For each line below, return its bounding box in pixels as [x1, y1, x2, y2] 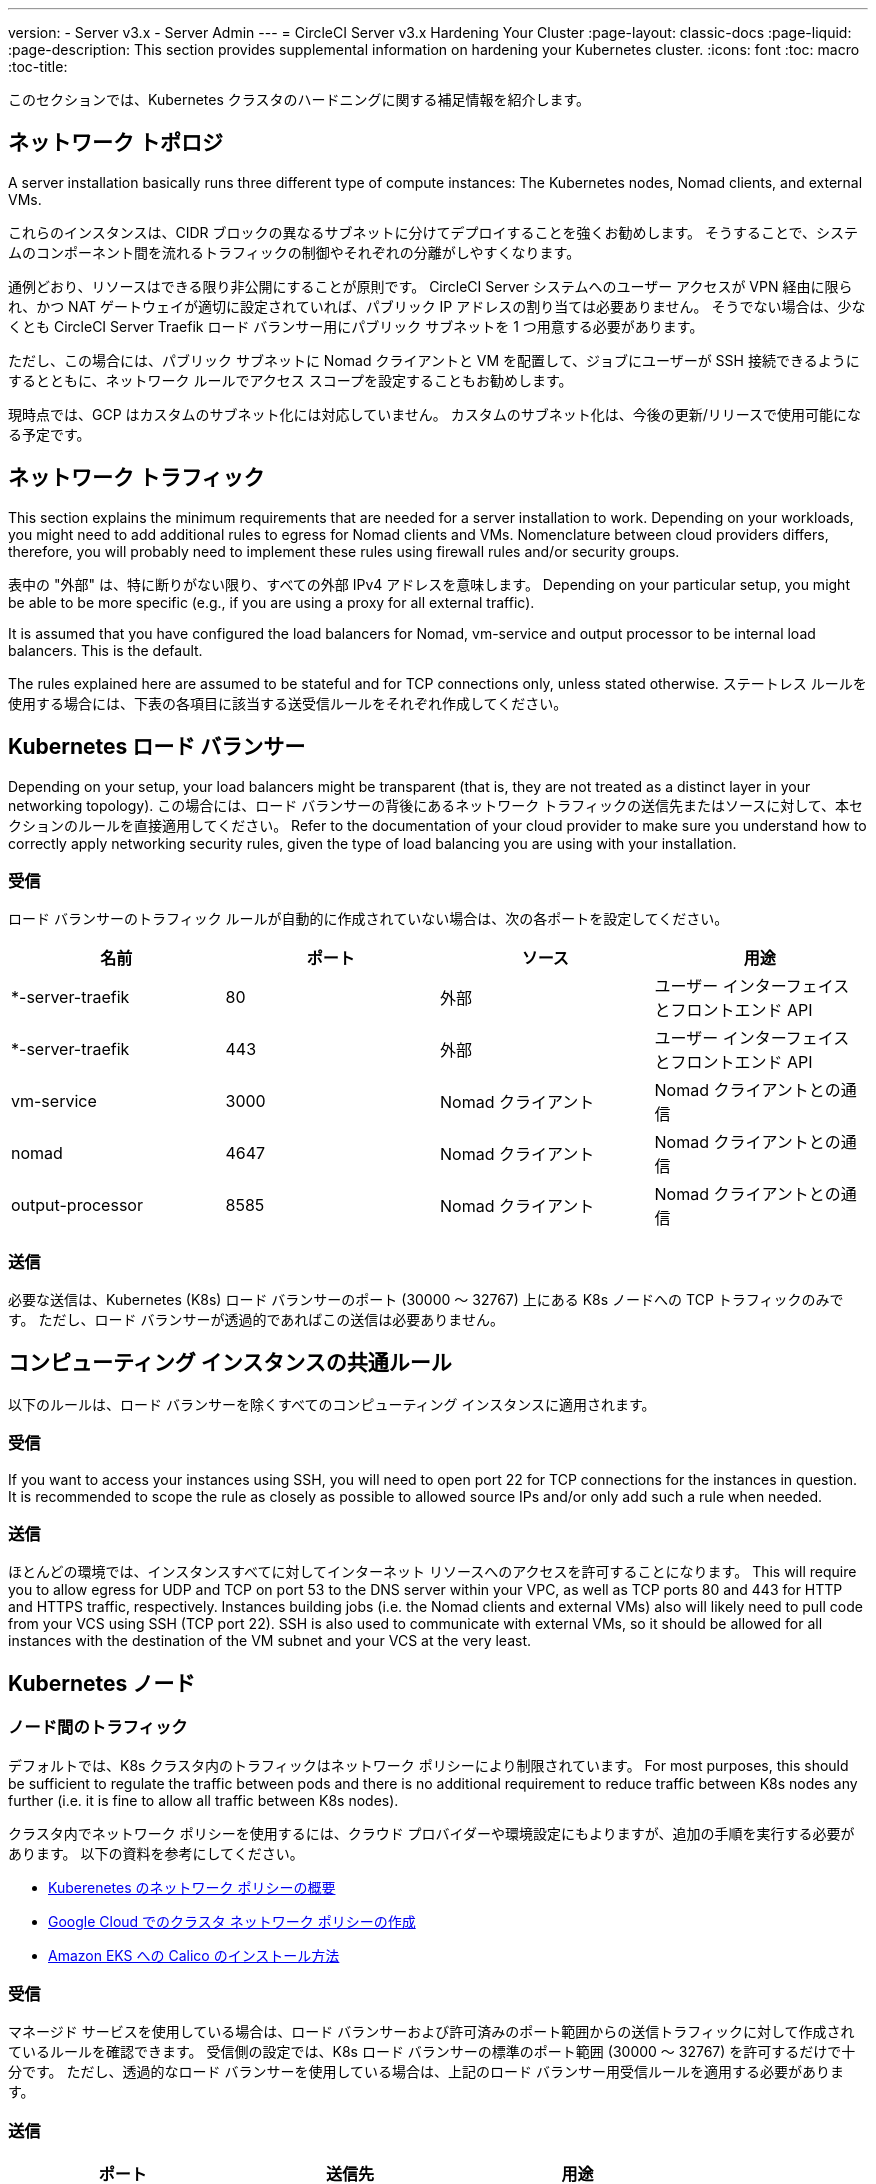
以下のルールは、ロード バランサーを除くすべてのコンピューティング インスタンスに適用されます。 [8, 1395, 656, 1413]
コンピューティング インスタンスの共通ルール [8, 1350, 452, 1376]
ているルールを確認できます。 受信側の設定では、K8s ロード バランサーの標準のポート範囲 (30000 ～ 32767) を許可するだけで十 [8, 2043, 856, 2061]
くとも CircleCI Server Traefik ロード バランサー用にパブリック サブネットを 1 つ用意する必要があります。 [8, 317, 704, 335]
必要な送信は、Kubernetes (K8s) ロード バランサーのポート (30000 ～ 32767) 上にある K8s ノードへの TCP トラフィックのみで [8, 1291, 844, 1309]
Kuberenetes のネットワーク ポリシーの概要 [48, 1878, 336, 1896]
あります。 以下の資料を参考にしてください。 [8, 1844, 304, 1862]
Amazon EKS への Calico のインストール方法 [48, 1946, 340, 1964]
